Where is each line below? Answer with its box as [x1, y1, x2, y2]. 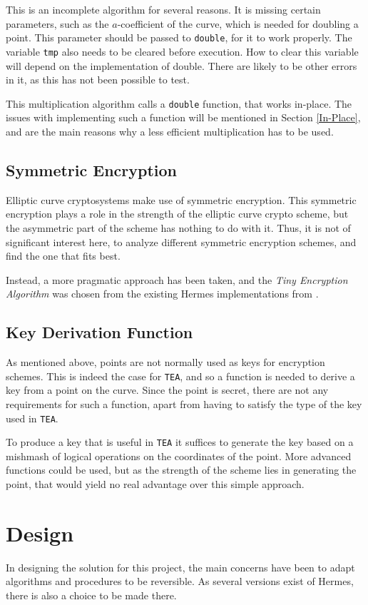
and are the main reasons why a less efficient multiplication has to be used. [6, 123, 334, 138]
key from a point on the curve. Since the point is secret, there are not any [6, 382, 329, 397]
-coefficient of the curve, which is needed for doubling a [117, 16, 359, 31]
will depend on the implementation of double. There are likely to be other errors [6, 58, 357, 73]
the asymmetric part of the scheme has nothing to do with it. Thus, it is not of [6, 220, 351, 235]
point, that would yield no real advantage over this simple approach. [6, 477, 305, 492]
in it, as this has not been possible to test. [6, 72, 190, 87]
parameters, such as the [6, 16, 109, 31]
